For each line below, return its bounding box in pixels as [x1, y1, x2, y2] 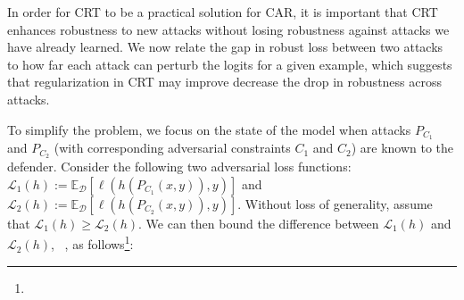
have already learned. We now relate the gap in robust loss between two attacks [7, 37, 443, 56]
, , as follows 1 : [51, 232, 134, 254]
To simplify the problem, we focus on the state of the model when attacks [7, 120, 411, 138]
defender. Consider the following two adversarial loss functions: [7, 157, 352, 176]
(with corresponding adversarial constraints [54, 138, 291, 157]
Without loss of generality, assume [244, 194, 433, 212]
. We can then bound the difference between [138, 213, 379, 232]
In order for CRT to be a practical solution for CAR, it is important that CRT [7, 3, 438, 21]
